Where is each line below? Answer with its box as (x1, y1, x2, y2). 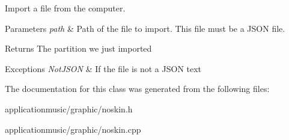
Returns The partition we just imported (5, 42, 152, 55)
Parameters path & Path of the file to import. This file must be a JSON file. (5, 22, 285, 34)
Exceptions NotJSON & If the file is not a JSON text (5, 62, 202, 75)
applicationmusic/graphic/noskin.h (5, 102, 133, 115)
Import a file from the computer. (5, 2, 126, 14)
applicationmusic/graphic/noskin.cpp (5, 123, 141, 135)
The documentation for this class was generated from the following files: (5, 82, 270, 95)
